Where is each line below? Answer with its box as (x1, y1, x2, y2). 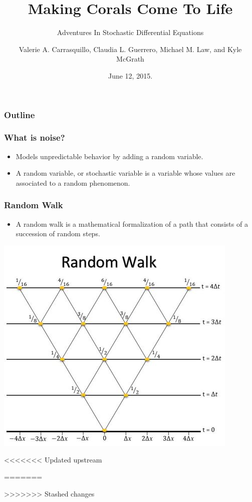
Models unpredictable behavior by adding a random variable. (16, 151, 203, 161)
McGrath (116, 54, 144, 64)
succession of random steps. (16, 228, 100, 239)
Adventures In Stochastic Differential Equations (57, 27, 204, 38)
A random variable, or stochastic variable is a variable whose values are (16, 168, 235, 178)
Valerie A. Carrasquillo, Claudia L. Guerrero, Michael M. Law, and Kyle (19, 44, 242, 54)
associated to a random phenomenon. (16, 177, 130, 188)
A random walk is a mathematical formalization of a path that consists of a (16, 218, 248, 229)
